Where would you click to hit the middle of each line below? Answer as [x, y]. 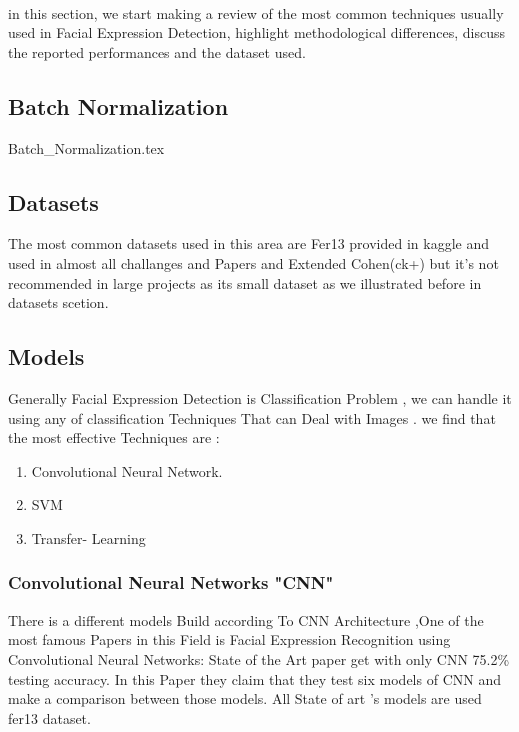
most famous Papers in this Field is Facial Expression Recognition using [229, 639]
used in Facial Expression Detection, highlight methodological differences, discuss [257, 32]
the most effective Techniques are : [114, 437]
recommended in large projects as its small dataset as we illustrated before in [245, 282]
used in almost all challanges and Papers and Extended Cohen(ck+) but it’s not [253, 262]
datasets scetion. [58, 302]
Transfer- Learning [88, 537]
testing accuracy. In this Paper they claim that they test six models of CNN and [254, 678]
